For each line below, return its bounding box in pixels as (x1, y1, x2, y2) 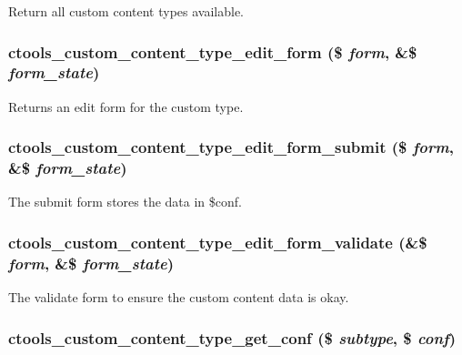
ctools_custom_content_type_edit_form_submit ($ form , (8, 136, 454, 158)
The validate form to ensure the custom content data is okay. (8, 288, 349, 307)
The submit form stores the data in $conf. (8, 192, 242, 211)
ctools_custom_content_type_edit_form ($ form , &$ (8, 40, 417, 63)
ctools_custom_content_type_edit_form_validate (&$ (8, 230, 427, 253)
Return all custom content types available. (8, 2, 244, 20)
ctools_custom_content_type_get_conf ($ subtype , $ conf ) (8, 326, 456, 349)
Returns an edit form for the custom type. (8, 96, 244, 116)
